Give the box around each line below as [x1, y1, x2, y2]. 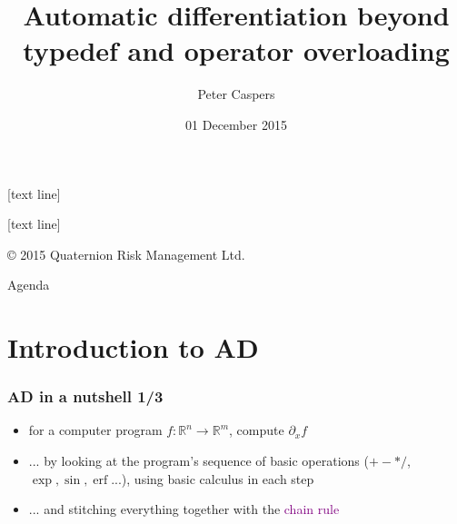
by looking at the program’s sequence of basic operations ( [44, 451, 369, 470]
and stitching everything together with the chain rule [44, 499, 340, 519]
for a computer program [28, 420, 163, 440]
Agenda [7, 275, 50, 294]
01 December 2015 [185, 114, 287, 133]
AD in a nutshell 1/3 [7, 385, 164, 408]
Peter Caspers [197, 84, 275, 104]
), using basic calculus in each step [121, 469, 314, 488]
